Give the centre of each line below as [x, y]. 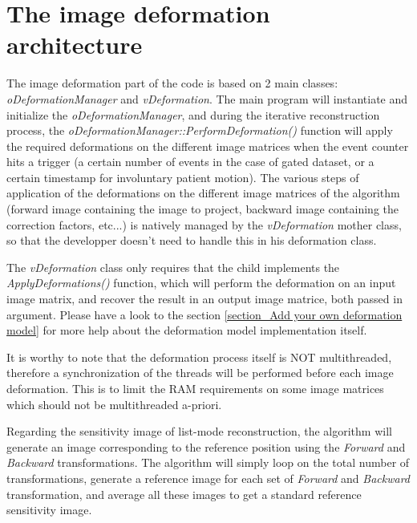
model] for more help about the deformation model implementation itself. [187, 330]
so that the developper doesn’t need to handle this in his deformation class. [192, 240]
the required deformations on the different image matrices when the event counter [208, 146]
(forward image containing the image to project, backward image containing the [202, 209]
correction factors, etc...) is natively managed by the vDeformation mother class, [204, 224]
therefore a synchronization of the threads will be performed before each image [200, 373]
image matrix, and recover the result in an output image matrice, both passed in [204, 299]
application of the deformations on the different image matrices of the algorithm [203, 193]
